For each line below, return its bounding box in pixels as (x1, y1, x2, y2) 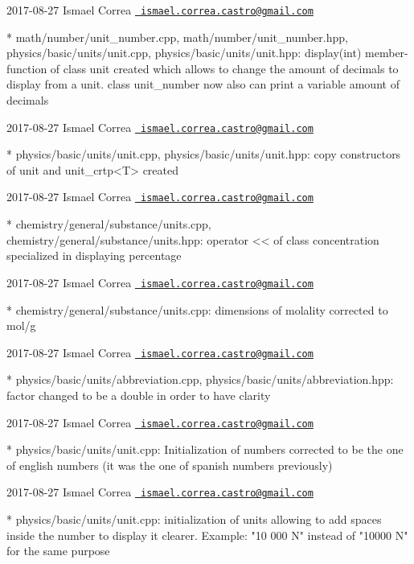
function (6, 60, 47, 76)
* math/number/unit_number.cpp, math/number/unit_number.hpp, (6, 28, 348, 45)
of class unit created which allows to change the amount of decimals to (50, 60, 399, 76)
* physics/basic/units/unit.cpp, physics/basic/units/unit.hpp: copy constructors (6, 146, 401, 163)
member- (365, 44, 408, 61)
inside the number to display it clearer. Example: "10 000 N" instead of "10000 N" (6, 526, 408, 543)
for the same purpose (6, 542, 110, 559)
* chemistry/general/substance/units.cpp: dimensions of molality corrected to (6, 301, 388, 318)
